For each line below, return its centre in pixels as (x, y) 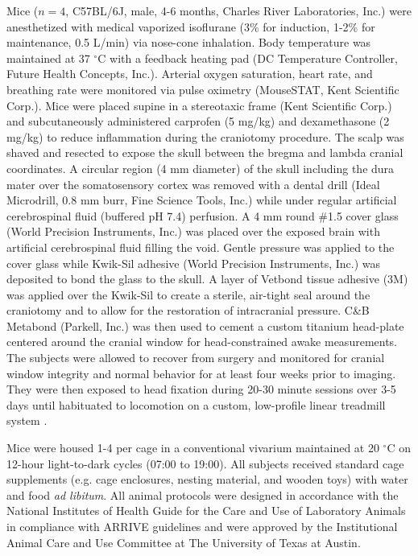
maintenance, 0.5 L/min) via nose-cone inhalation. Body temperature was (189, 42)
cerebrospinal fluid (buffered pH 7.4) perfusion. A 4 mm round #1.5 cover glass (203, 215)
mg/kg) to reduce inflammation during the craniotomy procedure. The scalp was (205, 136)
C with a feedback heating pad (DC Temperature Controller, (248, 58)
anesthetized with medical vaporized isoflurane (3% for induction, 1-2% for (191, 26)
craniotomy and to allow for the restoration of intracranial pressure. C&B (188, 310)
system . (27, 420)
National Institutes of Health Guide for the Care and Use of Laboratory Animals (206, 511)
